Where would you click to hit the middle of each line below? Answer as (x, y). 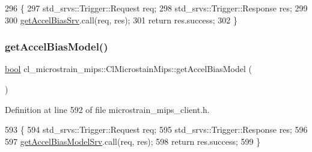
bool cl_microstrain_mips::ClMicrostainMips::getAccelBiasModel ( (129, 69)
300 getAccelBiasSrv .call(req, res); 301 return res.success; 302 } (121, 20)
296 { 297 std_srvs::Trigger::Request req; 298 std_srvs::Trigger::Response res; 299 (156, 8)
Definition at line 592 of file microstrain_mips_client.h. (107, 109)
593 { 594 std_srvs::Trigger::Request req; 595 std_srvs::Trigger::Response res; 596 (156, 129)
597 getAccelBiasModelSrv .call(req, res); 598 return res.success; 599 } (133, 141)
